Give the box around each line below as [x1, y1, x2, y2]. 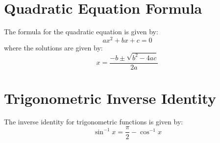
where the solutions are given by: [4, 42, 103, 52]
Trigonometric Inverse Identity [4, 88, 216, 108]
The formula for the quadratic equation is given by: [4, 26, 158, 37]
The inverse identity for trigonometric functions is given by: [4, 116, 183, 126]
